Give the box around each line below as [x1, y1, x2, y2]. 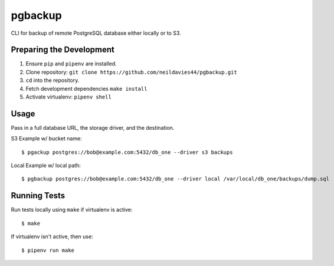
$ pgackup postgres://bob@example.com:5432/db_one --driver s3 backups [21, 149, 233, 156]
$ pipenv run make [21, 247, 75, 254]
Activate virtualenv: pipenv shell [25, 93, 112, 100]
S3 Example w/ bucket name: [11, 135, 82, 142]
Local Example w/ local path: [11, 162, 81, 169]
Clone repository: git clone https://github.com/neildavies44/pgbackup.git [25, 68, 237, 75]
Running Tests [11, 191, 65, 201]
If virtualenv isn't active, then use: [11, 233, 94, 240]
